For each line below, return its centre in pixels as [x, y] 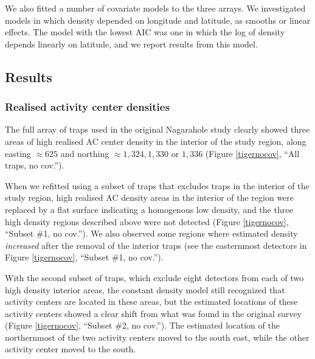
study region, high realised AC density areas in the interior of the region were [150, 197]
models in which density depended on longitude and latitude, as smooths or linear [158, 20]
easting [18, 153]
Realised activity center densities [87, 107]
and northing [85, 153]
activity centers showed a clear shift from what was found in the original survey [153, 313]
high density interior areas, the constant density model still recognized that [145, 289]
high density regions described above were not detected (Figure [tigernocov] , [147, 221]
